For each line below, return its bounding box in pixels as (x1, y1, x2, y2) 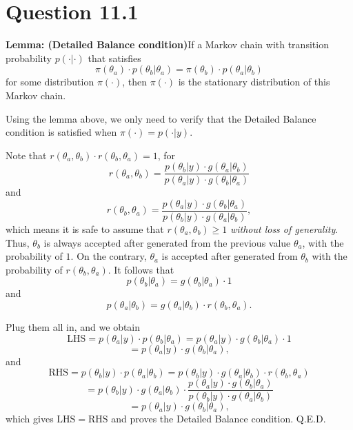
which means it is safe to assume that (6, 222, 164, 236)
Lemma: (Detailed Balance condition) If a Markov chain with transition (6, 37, 329, 52)
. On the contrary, (70, 249, 147, 263)
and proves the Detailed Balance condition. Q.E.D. (111, 411, 326, 426)
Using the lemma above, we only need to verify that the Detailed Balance (6, 111, 316, 125)
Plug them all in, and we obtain (6, 319, 141, 334)
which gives (6, 411, 54, 426)
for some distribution (6, 74, 94, 89)
